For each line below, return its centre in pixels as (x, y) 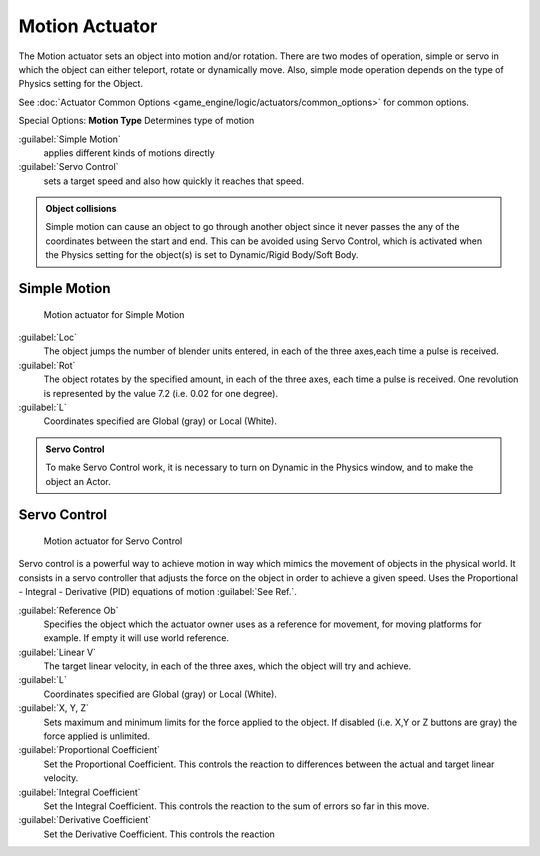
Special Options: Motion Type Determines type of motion (136, 121)
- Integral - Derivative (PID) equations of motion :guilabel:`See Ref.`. (157, 592)
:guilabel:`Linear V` (57, 652)
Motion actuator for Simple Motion (114, 314)
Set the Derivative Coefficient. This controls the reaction (159, 834)
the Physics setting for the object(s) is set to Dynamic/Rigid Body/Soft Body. (202, 255)
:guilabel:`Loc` (48, 337)
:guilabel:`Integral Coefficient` (79, 792)
